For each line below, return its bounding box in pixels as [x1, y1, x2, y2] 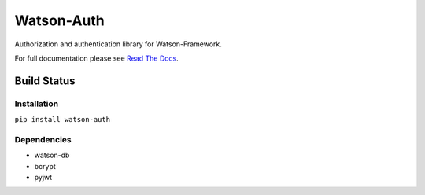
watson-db [34, 150, 70, 160]
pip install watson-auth [14, 115, 110, 124]
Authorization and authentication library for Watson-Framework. [14, 39, 222, 49]
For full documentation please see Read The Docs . [14, 53, 179, 63]
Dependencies [14, 134, 72, 145]
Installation [14, 98, 59, 109]
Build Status [14, 74, 76, 87]
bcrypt [34, 161, 57, 171]
